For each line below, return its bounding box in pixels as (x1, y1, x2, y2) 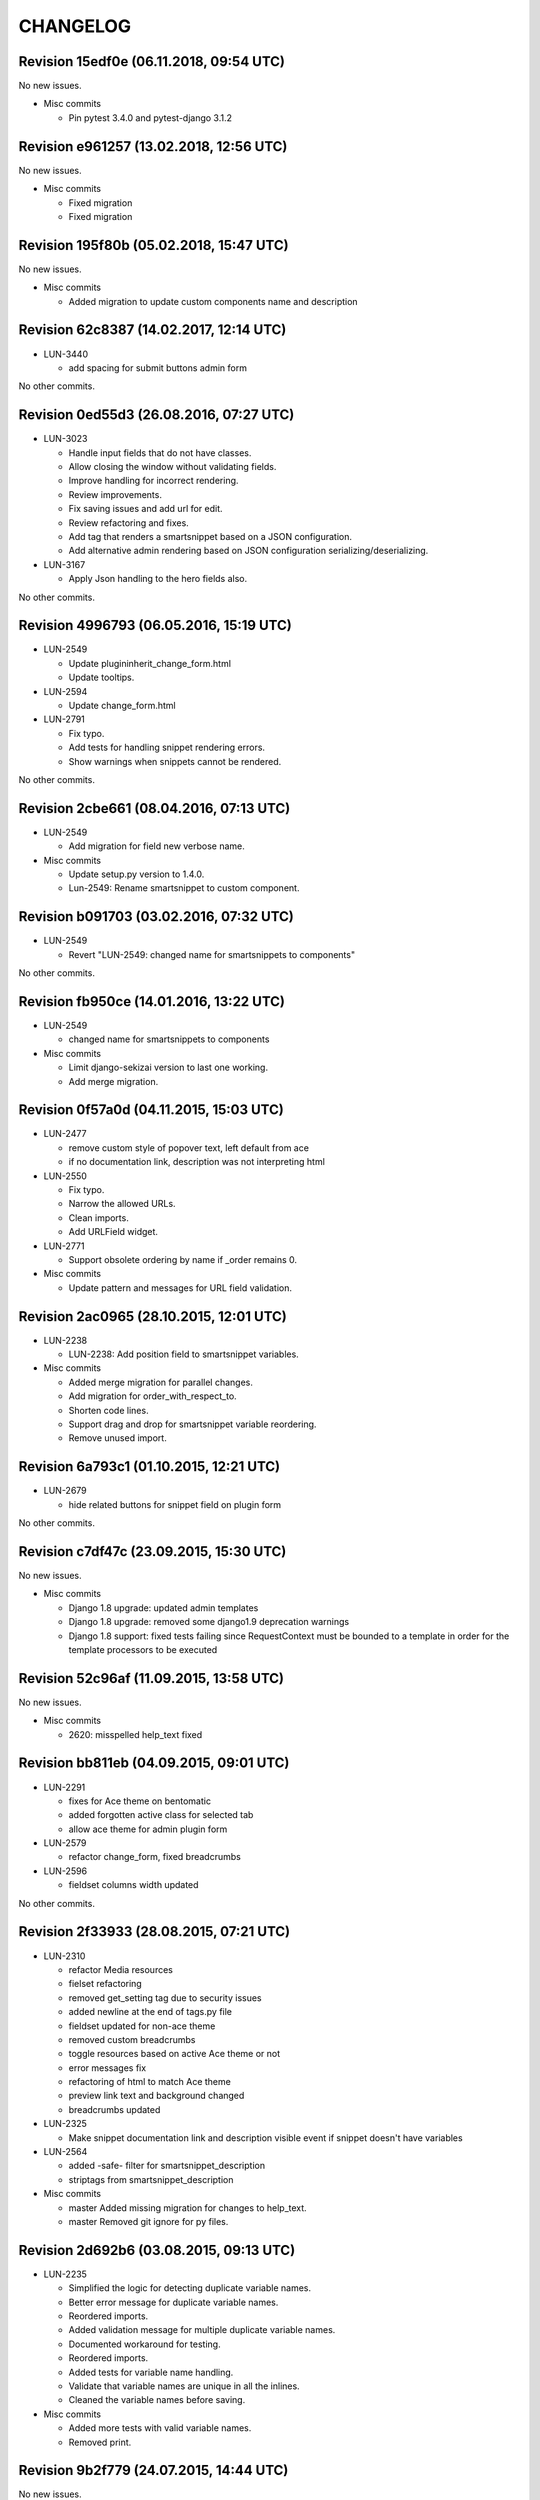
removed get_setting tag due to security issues (68, 1991, 262, 2004)
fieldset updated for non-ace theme (68, 2020, 216, 2032)
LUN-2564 (43, 2146, 88, 2158)
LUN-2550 (43, 1170, 87, 1182)
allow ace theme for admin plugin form (68, 1823, 228, 1835)
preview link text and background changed (68, 2090, 245, 2102)
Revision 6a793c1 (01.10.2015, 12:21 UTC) (18, 1458, 280, 1475)
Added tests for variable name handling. (68, 2366, 234, 2378)
